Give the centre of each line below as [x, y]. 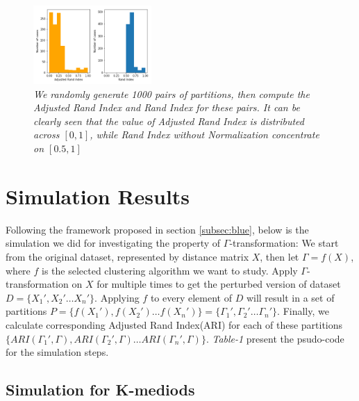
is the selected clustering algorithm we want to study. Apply [170, 270]
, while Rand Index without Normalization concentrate [204, 134]
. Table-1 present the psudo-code [275, 338]
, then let [279, 256]
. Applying [117, 297]
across [47, 134]
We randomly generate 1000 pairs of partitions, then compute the [172, 93]
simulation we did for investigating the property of [113, 243]
